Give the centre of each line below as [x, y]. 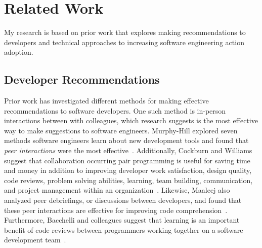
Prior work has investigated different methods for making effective [106, 101]
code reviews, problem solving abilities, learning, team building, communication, [128, 180]
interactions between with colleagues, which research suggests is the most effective [131, 120]
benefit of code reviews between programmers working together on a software [124, 229]
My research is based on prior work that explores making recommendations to [125, 32]
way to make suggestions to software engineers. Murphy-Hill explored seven [121, 130]
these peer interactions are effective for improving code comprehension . [116, 210]
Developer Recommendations [82, 79]
